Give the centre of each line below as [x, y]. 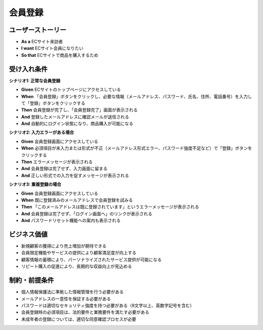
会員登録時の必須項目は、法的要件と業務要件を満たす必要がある [85, 312]
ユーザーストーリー [38, 30]
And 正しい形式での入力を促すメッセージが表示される [75, 175]
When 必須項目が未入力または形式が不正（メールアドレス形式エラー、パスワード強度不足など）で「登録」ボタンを [137, 148]
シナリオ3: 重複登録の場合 [35, 184]
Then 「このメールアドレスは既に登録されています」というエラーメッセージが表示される [110, 207]
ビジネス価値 [28, 234]
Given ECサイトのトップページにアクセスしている [71, 89]
